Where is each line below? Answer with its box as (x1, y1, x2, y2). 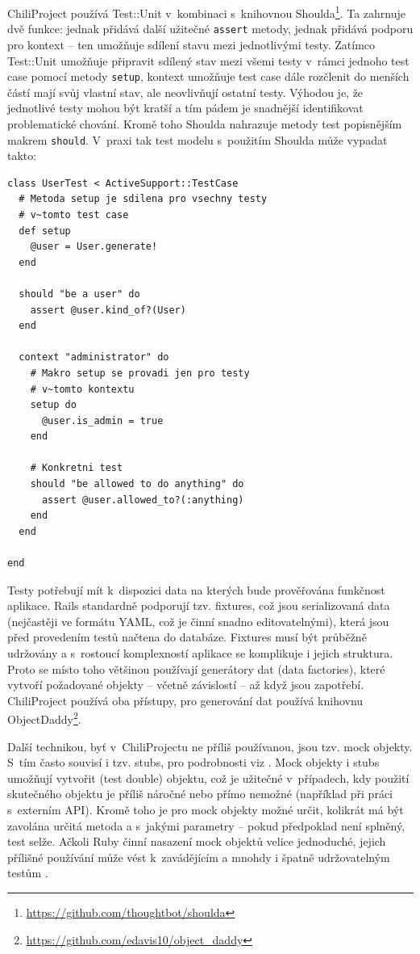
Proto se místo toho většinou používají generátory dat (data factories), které (7, 660, 385, 677)
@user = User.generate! (30, 241, 158, 253)
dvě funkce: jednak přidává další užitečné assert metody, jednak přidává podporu (7, 20, 414, 37)
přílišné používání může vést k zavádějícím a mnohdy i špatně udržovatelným (7, 848, 390, 865)
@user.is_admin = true (41, 414, 164, 427)
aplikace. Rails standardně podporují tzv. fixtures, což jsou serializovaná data (7, 597, 390, 614)
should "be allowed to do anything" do (30, 478, 244, 490)
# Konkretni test (30, 462, 123, 474)
